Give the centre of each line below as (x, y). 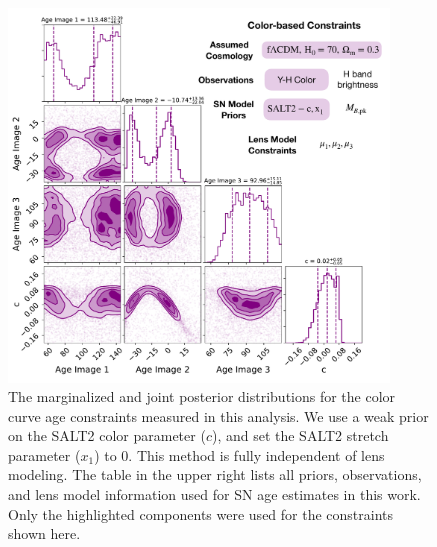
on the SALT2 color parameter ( (107, 435)
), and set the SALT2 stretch (300, 435)
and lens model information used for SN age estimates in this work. (214, 494)
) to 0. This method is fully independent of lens (239, 454)
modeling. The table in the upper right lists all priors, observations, (215, 474)
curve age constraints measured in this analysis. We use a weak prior (218, 415)
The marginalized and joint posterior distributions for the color (202, 396)
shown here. (44, 533)
